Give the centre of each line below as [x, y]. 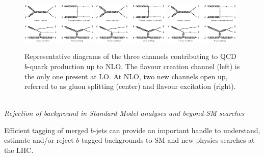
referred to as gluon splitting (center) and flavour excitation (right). [130, 86]
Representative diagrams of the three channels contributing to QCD [130, 56]
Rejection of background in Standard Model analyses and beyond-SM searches [124, 113]
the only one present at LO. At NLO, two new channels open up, [126, 76]
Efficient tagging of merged [46, 130]
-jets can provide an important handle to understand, [177, 130]
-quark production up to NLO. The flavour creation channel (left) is [134, 66]
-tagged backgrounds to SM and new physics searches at [167, 140]
